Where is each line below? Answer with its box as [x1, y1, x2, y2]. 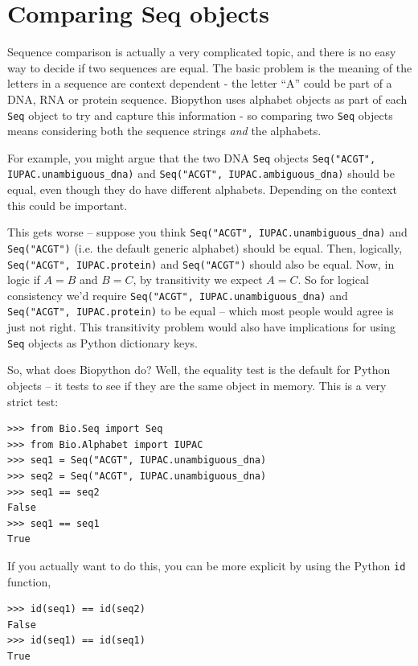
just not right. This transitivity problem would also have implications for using [7, 319, 395, 335]
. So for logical [297, 271, 369, 288]
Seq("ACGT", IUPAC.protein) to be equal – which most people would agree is [7, 302, 394, 319]
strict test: [7, 393, 59, 409]
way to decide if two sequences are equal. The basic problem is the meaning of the [7, 59, 412, 76]
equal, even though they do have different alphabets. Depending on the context [7, 181, 397, 198]
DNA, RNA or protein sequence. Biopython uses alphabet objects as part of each [7, 90, 408, 107]
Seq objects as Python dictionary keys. [7, 334, 199, 351]
